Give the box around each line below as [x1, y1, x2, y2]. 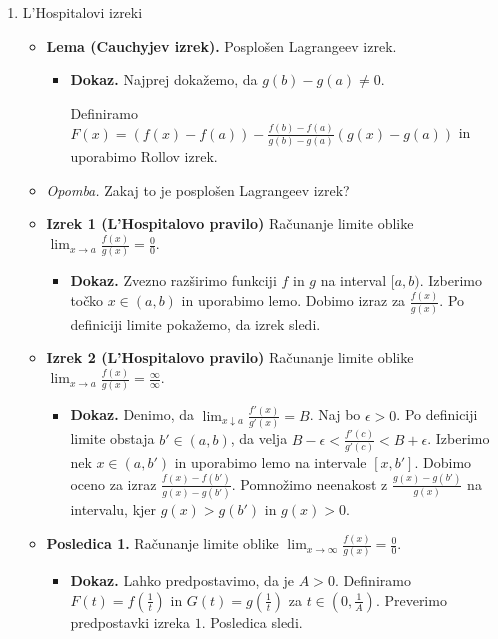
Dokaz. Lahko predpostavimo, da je [70, 570, 295, 591]
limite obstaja [70, 428, 155, 449]
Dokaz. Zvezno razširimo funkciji [70, 270, 277, 291]
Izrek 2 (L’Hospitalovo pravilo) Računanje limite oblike [46, 347, 414, 368]
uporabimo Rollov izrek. [70, 146, 218, 166]
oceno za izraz [70, 473, 157, 494]
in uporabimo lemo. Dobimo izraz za [181, 290, 406, 311]
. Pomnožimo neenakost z [231, 473, 388, 494]
